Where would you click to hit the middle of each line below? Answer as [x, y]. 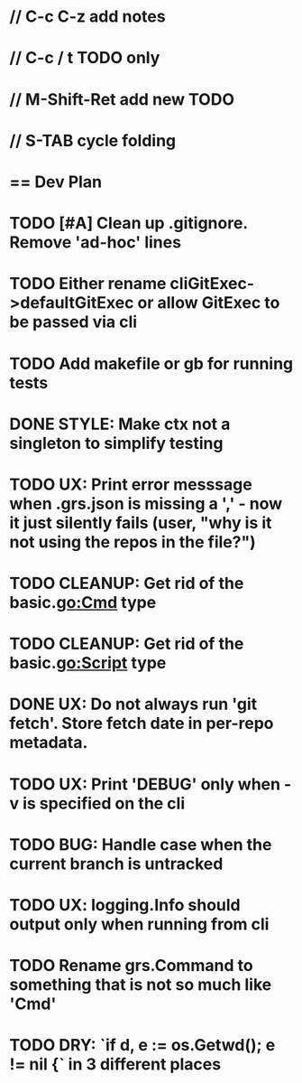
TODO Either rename [88, 284]
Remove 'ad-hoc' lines [96, 243]
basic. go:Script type [88, 663]
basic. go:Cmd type [83, 603]
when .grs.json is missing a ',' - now [146, 504]
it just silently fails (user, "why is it [141, 523]
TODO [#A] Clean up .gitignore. [128, 224]
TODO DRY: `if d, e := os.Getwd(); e [142, 1046]
